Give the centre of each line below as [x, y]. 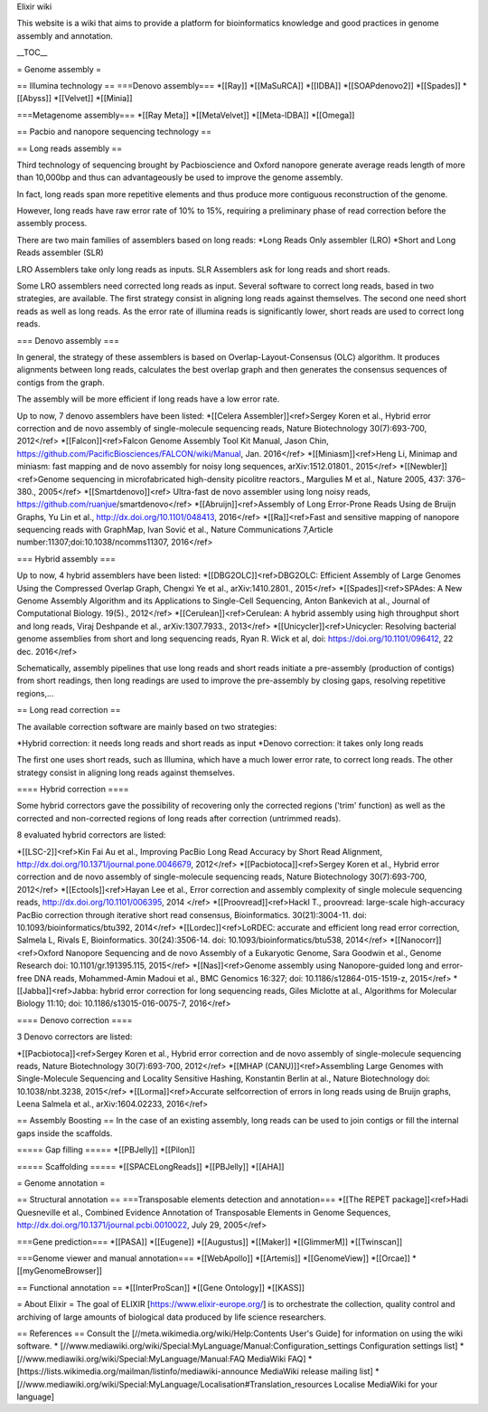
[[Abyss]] [34, 99]
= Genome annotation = [61, 1183]
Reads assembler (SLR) [60, 252]
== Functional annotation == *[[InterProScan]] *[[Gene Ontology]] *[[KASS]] [161, 1287]
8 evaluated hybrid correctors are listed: [91, 835]
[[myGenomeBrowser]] [60, 1271]
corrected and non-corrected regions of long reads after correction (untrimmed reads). [179, 818]
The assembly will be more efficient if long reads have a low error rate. [148, 399]
